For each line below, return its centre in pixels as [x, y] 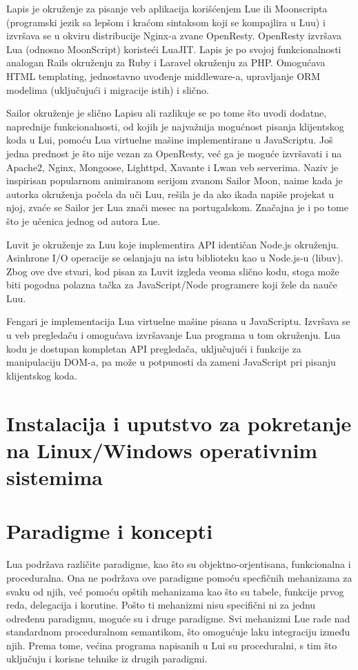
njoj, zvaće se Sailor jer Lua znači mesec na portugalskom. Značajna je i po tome [177, 207]
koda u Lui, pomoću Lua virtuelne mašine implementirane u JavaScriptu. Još [170, 140]
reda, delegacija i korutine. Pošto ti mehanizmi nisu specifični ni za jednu [161, 605]
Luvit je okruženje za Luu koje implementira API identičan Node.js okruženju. [172, 244]
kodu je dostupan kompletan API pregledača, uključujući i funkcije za [154, 348]
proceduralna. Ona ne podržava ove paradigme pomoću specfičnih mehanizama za [179, 577]
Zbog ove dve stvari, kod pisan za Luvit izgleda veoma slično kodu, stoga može [173, 271]
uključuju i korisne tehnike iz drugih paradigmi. [107, 659]
